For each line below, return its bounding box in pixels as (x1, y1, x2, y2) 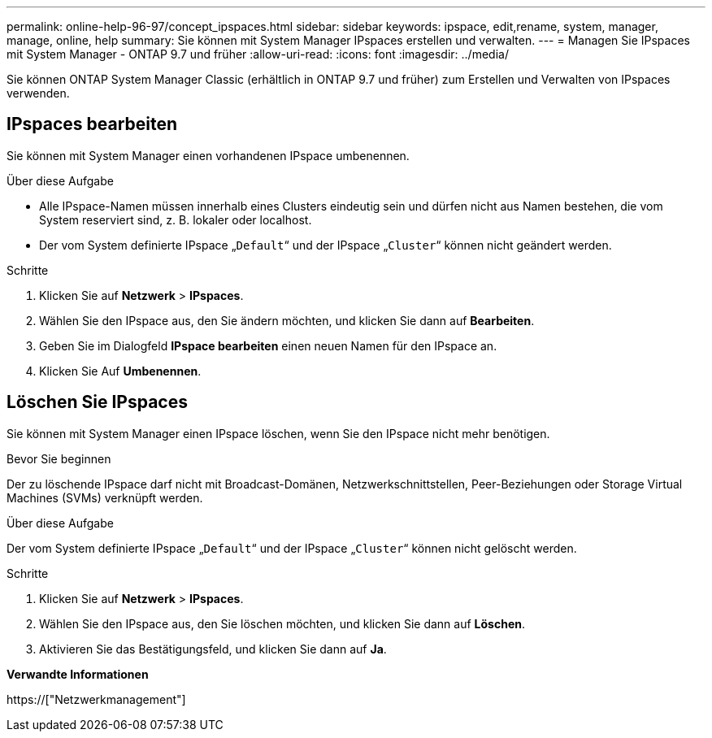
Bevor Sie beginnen (7, 451, 111, 466)
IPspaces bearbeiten (7, 114, 178, 135)
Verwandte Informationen (7, 666, 149, 681)
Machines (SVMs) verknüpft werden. (7, 490, 203, 505)
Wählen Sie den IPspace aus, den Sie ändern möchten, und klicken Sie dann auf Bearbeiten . (39, 313, 535, 328)
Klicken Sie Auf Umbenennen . (39, 363, 202, 378)
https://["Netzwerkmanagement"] (7, 692, 186, 706)
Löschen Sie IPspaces (7, 392, 188, 413)
